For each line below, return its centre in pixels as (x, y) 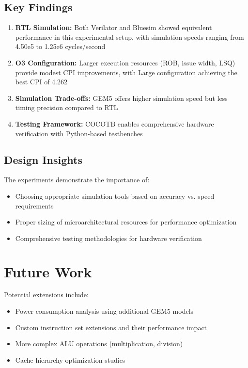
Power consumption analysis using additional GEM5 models (104, 311)
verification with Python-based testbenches (79, 133)
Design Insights (43, 159)
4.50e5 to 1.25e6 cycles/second (60, 46)
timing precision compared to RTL (67, 107)
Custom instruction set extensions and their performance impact (111, 327)
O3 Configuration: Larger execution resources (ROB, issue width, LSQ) (125, 62)
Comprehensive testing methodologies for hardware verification (108, 238)
